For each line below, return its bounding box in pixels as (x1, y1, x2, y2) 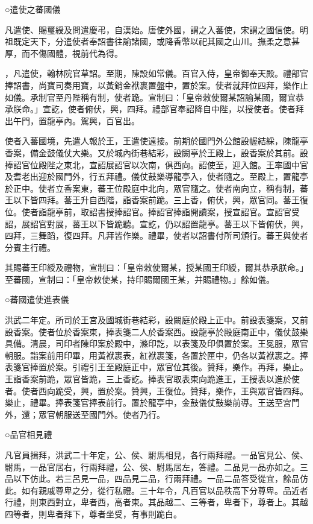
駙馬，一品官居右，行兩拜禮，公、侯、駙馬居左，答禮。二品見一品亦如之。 (5, 460, 300, 473)
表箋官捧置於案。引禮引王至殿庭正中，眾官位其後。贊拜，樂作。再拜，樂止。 (5, 361, 308, 373)
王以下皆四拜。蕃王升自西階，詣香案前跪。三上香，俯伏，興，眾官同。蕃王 (5, 194, 300, 206)
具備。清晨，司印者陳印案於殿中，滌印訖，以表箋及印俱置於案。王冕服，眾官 (5, 337, 308, 350)
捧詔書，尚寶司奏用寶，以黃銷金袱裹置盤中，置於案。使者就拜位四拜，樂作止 (5, 78, 308, 91)
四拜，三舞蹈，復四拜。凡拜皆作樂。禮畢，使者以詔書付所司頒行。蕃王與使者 (5, 229, 308, 242)
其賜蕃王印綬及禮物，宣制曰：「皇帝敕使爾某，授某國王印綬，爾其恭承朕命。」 (5, 261, 308, 274)
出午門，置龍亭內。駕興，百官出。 (5, 114, 140, 127)
